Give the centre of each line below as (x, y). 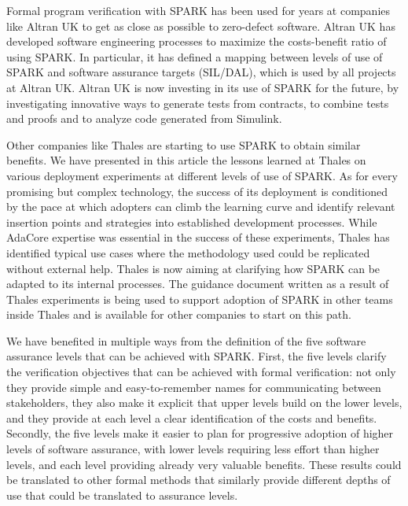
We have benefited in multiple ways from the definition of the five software (186, 340)
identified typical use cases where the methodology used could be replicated (188, 252)
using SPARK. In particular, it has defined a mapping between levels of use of (195, 56)
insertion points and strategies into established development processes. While (192, 222)
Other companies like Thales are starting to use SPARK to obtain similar (184, 144)
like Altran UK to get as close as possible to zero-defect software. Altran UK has (201, 26)
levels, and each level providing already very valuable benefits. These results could (204, 464)
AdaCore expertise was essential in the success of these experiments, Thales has (198, 237)
